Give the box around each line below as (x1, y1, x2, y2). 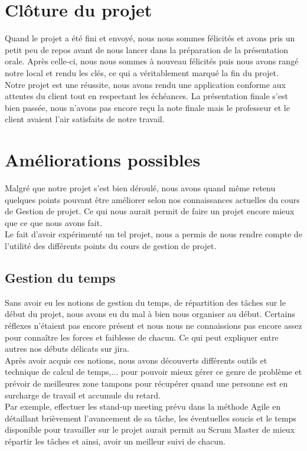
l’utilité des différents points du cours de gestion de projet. (5, 239, 217, 251)
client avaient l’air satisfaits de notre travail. (5, 113, 165, 125)
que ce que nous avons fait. (5, 216, 103, 228)
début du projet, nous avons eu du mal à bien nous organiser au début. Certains (5, 308, 295, 320)
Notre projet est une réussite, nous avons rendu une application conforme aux (5, 78, 286, 90)
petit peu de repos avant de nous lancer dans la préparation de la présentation (5, 43, 289, 55)
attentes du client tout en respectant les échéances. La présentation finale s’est (5, 90, 288, 102)
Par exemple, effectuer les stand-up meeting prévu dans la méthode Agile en (5, 400, 281, 413)
